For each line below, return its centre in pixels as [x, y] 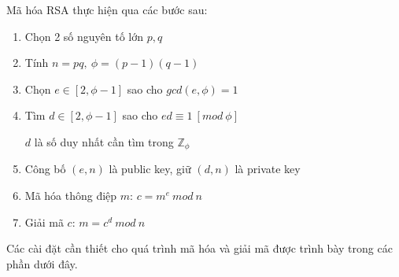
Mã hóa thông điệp [71, 196]
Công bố [45, 169]
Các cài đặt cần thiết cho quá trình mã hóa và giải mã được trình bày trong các [199, 248]
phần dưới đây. [42, 263]
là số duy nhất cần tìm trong [104, 141]
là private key [268, 169]
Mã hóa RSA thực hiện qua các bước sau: [107, 9]
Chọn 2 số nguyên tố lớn [84, 36]
